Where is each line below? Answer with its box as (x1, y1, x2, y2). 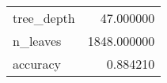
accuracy (13, 55, 61, 73)
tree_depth (13, 9, 75, 27)
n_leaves (13, 32, 62, 50)
